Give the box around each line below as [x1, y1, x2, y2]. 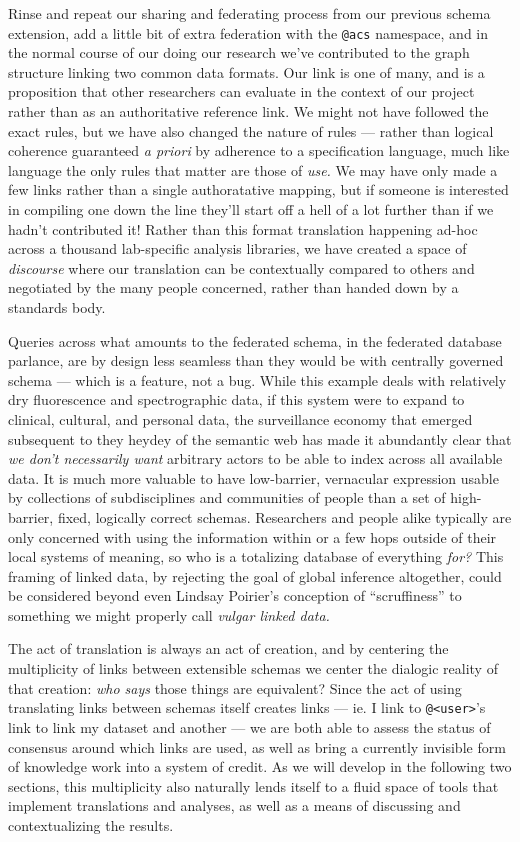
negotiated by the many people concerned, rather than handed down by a [8, 277, 459, 298]
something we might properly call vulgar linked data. [8, 604, 330, 625]
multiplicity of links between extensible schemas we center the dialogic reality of [8, 658, 498, 679]
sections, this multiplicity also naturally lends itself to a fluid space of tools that [8, 775, 499, 796]
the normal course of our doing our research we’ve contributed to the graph [8, 42, 470, 63]
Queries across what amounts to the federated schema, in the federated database [8, 330, 502, 351]
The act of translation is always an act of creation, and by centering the [8, 638, 449, 659]
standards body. [8, 296, 106, 317]
